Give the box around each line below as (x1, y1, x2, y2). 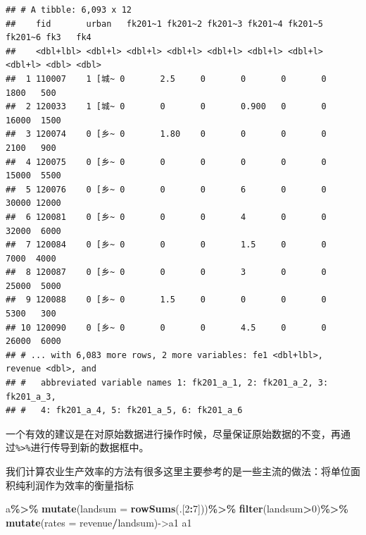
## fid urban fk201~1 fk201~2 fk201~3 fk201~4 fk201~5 (6, 18, 324, 29)
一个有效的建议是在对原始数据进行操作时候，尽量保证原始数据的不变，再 (6, 426, 341, 441)
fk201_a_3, (6, 391, 56, 402)
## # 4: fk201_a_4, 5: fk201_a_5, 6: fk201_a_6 (6, 405, 243, 416)
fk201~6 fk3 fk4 (6, 32, 91, 43)
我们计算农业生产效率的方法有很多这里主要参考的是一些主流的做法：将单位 (6, 464, 351, 479)
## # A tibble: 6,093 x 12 (6, 5, 132, 15)
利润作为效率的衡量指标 (25, 477, 134, 492)
